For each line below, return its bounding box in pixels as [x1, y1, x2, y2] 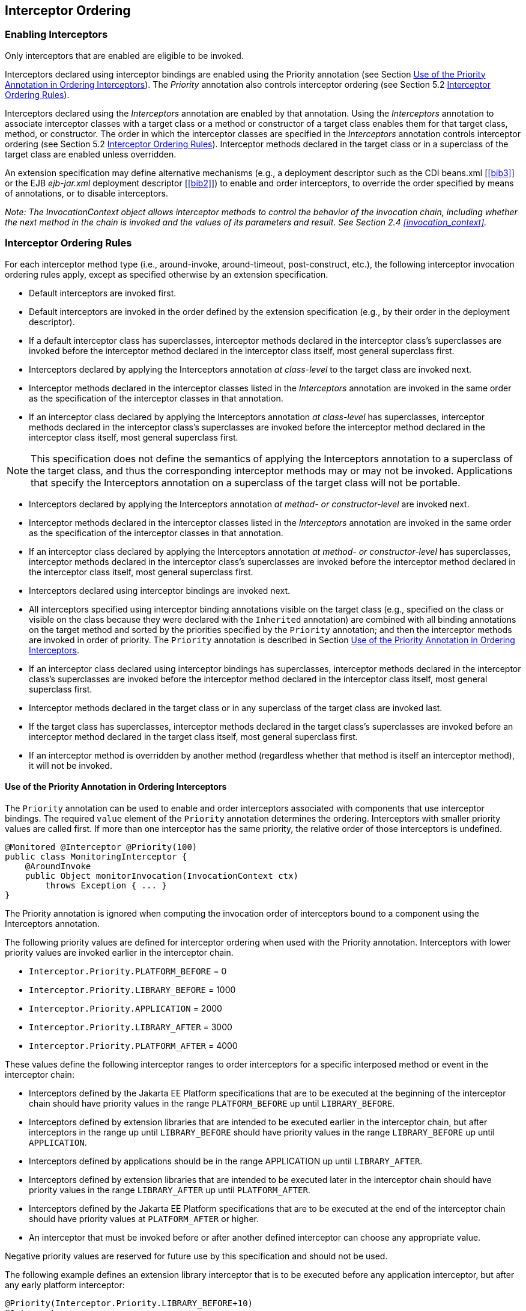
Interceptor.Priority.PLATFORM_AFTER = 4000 [29, 1040, 238, 1051]
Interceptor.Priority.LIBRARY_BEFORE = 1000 [29, 984, 236, 995]
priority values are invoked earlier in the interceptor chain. [5, 947, 234, 958]
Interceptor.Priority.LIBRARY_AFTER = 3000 [29, 1021, 232, 1032]
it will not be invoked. [29, 760, 112, 771]
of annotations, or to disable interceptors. [5, 188, 169, 198]
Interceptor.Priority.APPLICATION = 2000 [29, 1003, 222, 1013]
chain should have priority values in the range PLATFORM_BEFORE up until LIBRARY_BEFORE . [29, 1098, 395, 1108]
